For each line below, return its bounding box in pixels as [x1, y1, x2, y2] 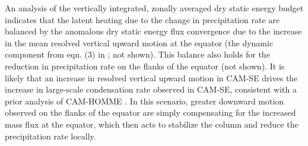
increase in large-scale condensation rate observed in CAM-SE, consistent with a [5, 83, 297, 96]
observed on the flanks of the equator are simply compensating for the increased [5, 106, 296, 119]
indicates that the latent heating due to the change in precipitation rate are [5, 13, 280, 26]
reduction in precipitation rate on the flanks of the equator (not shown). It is [5, 59, 285, 72]
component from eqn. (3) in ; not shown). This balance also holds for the [5, 48, 270, 61]
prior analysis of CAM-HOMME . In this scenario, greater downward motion [5, 94, 284, 107]
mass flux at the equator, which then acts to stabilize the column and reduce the [5, 118, 299, 130]
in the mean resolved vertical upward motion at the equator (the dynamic [5, 36, 274, 49]
